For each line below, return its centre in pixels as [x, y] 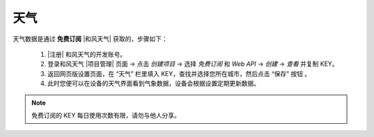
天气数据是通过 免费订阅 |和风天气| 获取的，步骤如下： [90, 39]
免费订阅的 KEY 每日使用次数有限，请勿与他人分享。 [106, 115]
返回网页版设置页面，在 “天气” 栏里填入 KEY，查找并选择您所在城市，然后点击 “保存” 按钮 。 [179, 73]
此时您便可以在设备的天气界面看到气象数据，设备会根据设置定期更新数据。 [153, 84]
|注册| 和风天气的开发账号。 [87, 54]
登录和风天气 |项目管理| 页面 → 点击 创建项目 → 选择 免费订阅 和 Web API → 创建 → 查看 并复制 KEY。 [193, 64]
